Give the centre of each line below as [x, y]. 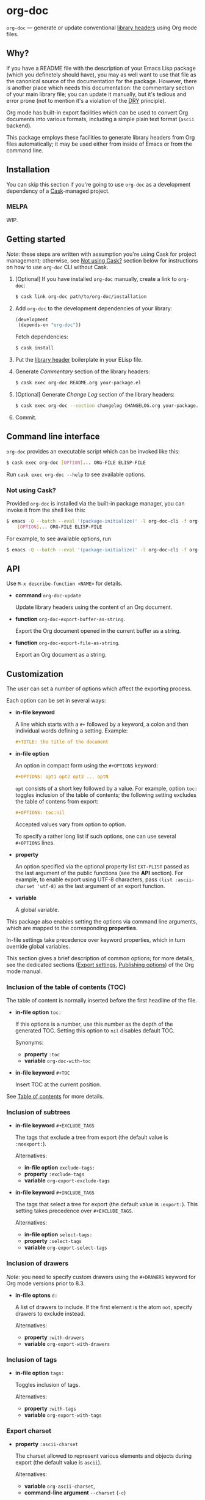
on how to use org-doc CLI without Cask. [57, 267]
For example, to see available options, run [59, 539]
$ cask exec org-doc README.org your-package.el [78, 383]
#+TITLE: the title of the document [62, 742]
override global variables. [38, 946]
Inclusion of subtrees [38, 1112]
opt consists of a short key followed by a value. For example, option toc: [106, 788]
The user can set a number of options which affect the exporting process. [99, 688]
